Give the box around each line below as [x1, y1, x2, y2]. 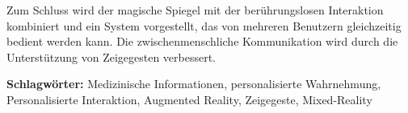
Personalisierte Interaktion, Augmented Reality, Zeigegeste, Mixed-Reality [6, 91, 372, 107]
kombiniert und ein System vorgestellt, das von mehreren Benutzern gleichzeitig [6, 17, 402, 34]
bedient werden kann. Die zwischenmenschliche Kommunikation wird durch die [6, 33, 398, 50]
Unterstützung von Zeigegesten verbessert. [6, 48, 217, 65]
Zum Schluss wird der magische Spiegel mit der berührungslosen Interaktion [6, 2, 384, 18]
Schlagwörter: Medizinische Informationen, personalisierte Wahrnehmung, [6, 75, 381, 92]
